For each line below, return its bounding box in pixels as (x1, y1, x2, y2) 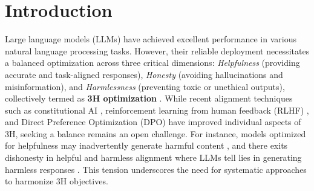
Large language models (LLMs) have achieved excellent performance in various (5, 33, 296, 45)
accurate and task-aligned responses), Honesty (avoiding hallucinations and (5, 68, 283, 80)
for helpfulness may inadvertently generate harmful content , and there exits (5, 139, 288, 152)
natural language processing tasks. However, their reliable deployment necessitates (5, 44, 310, 57)
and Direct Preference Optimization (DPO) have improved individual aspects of (5, 115, 301, 128)
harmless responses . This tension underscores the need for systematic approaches (5, 163, 307, 175)
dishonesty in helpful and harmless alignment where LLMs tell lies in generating (5, 151, 302, 164)
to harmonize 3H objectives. (5, 175, 108, 187)
